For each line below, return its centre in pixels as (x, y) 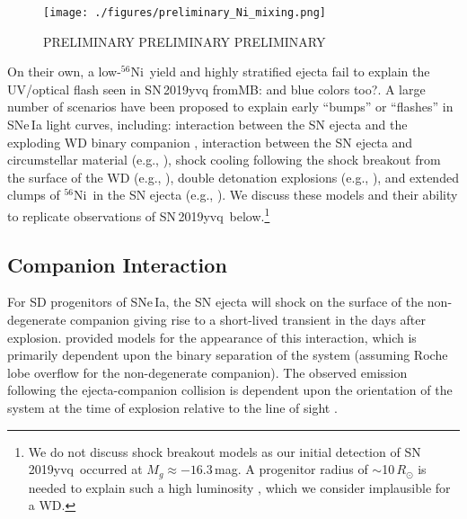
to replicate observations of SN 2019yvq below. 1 (139, 215)
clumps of (34, 195)
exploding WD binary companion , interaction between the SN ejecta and (210, 142)
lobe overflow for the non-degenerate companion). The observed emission (207, 372)
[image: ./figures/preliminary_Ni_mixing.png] (185, 13)
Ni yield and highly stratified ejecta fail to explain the (280, 72)
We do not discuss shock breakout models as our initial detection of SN (225, 451)
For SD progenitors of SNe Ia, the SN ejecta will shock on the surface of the (216, 302)
